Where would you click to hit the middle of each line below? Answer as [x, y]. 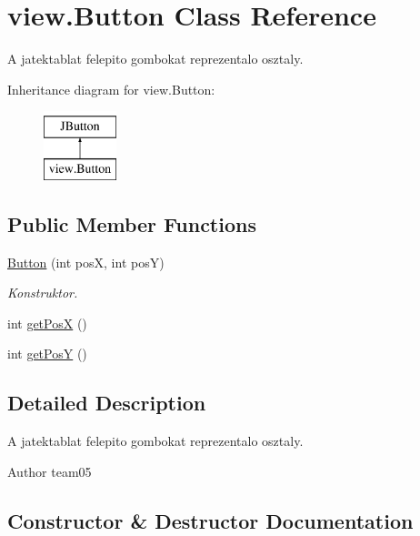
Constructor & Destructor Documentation [210, 520]
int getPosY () [47, 354]
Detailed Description [107, 403]
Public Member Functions [132, 223]
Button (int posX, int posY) [86, 262]
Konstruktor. [43, 293]
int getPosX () [47, 323]
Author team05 [50, 471]
